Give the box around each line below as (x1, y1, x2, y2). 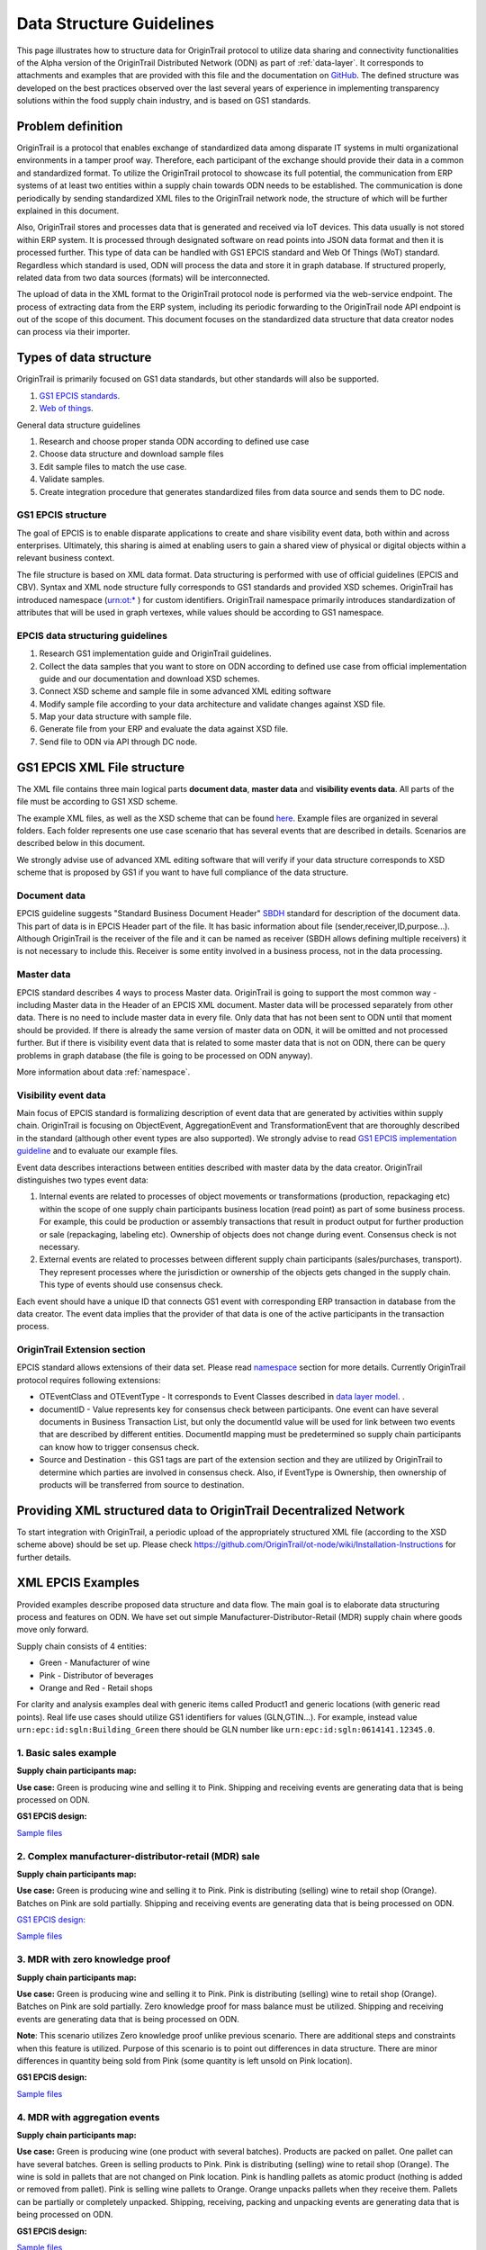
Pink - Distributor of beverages (39, 1669, 154, 1680)
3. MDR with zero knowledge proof (16, 1953, 171, 1966)
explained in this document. (16, 205, 120, 216)
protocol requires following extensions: (16, 1374, 161, 1385)
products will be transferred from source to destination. (39, 1479, 245, 1489)
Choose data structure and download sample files (39, 448, 224, 459)
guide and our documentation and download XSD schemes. (39, 673, 260, 684)
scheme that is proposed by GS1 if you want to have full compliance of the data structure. (16, 867, 348, 877)
